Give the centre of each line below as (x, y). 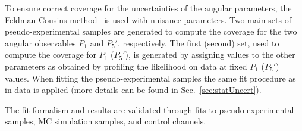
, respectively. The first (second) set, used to (198, 43)
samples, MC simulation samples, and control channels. (106, 121)
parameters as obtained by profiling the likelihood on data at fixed (126, 66)
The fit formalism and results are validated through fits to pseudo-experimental (150, 109)
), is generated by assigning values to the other (210, 54)
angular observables (40, 43)
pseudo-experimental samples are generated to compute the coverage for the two (151, 31)
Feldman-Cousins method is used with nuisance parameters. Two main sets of (148, 19)
